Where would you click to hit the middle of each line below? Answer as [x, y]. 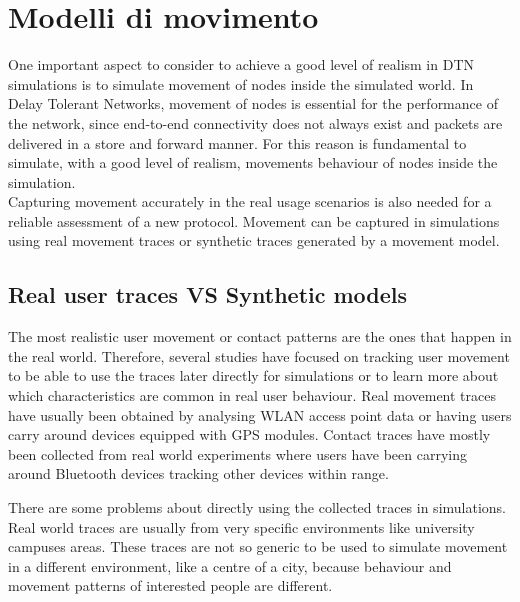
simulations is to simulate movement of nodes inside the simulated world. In [241, 83]
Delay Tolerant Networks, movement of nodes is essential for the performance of [253, 103]
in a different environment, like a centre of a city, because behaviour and [230, 565]
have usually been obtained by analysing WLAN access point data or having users [260, 414]
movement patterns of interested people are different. [170, 585]
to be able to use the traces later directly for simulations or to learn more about [253, 375]
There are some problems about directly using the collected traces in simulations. [257, 507]
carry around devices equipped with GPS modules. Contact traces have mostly [249, 434]
